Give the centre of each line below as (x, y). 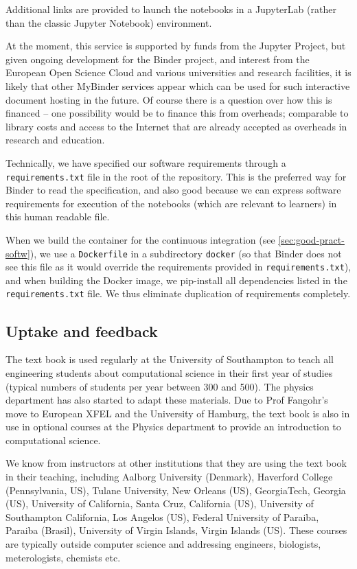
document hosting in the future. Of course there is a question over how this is (169, 99)
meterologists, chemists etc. (63, 557)
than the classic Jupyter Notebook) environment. (109, 22)
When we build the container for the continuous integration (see (140, 239)
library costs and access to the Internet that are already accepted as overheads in (176, 126)
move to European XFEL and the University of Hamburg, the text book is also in (178, 413)
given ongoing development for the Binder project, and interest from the (158, 59)
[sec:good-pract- (311, 239)
